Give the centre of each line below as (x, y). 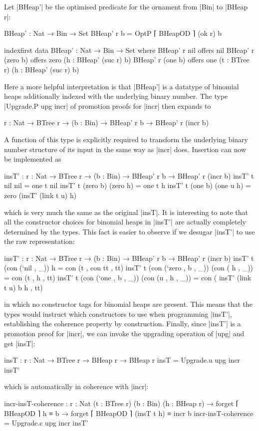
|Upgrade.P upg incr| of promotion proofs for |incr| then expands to (108, 106)
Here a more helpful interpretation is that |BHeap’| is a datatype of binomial (122, 86)
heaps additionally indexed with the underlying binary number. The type (116, 96)
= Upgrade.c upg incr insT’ (46, 423)
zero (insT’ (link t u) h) (40, 195)
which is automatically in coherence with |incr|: (76, 386)
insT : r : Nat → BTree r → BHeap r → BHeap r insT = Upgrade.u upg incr (122, 360)
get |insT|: (20, 343)
